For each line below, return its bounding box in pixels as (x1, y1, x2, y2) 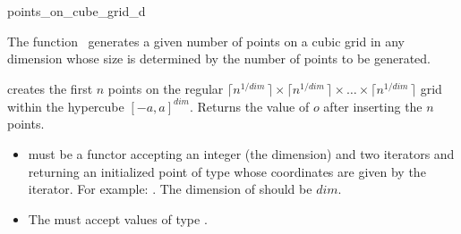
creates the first (7, 79, 93, 97)
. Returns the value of (189, 96, 310, 115)
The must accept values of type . (28, 209, 208, 228)
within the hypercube (7, 96, 124, 115)
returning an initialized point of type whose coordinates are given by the (28, 162, 426, 180)
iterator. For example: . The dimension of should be (28, 180, 312, 198)
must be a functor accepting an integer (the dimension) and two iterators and (28, 145, 455, 163)
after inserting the (323, 96, 423, 115)
